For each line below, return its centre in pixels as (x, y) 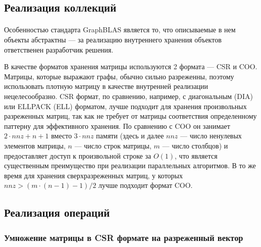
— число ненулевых (211, 136)
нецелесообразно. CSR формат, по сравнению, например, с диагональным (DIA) (128, 96)
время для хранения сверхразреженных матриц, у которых (94, 175)
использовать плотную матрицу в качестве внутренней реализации (106, 86)
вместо (62, 136)
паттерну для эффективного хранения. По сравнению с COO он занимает (117, 126)
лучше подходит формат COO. (146, 185)
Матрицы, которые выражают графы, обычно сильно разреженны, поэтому (119, 76)
